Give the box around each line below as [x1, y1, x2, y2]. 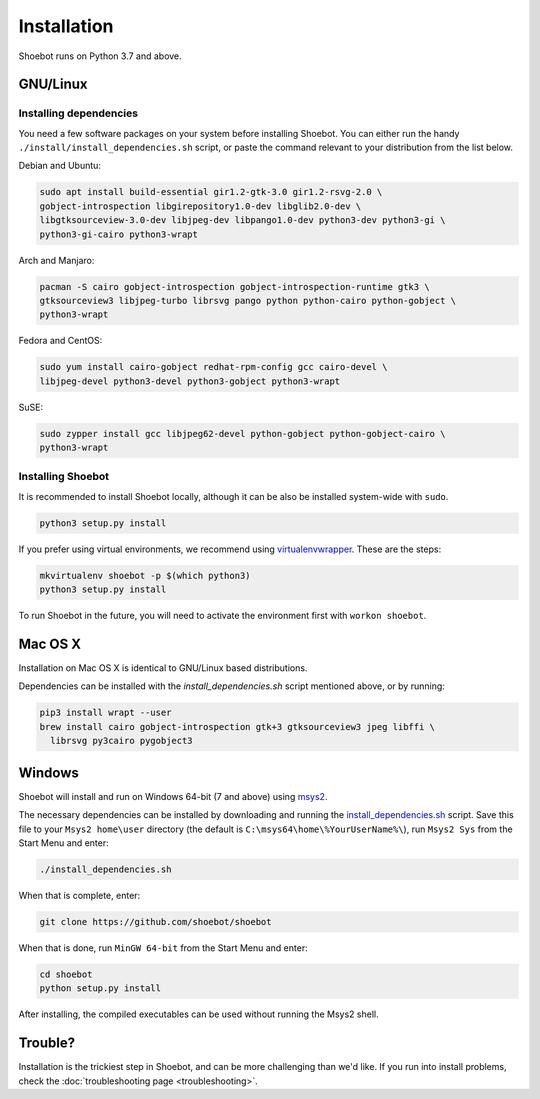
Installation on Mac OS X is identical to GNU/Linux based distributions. [18, 662, 308, 674]
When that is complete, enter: [18, 889, 141, 901]
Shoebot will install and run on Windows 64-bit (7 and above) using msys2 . [18, 790, 328, 802]
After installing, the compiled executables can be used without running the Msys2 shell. [18, 1008, 379, 1020]
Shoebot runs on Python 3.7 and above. [18, 50, 182, 62]
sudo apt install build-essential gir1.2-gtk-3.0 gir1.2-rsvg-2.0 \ [39, 186, 383, 198]
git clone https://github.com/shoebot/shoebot [39, 916, 272, 927]
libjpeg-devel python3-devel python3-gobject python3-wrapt [39, 375, 341, 387]
